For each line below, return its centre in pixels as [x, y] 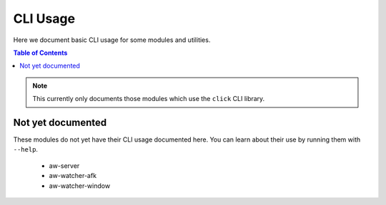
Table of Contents [40, 53]
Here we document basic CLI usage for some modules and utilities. [112, 40]
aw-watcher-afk [73, 176]
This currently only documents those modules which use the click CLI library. [149, 99]
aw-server [64, 165]
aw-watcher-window [80, 186]
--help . [26, 149]
